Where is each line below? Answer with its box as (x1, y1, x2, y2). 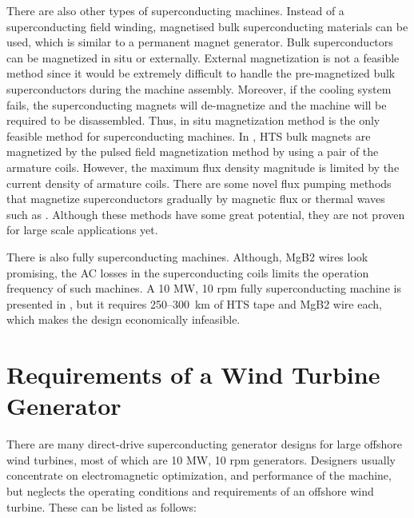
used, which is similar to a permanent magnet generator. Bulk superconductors (6, 34, 393, 50)
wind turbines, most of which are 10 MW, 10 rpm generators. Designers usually (6, 451, 396, 468)
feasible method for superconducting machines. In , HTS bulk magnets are (6, 127, 371, 144)
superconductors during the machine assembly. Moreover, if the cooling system (6, 80, 392, 97)
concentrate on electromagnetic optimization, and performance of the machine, (6, 467, 392, 484)
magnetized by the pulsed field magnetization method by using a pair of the (6, 143, 379, 160)
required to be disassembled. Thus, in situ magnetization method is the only (6, 112, 380, 129)
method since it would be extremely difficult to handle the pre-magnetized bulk (6, 65, 396, 82)
